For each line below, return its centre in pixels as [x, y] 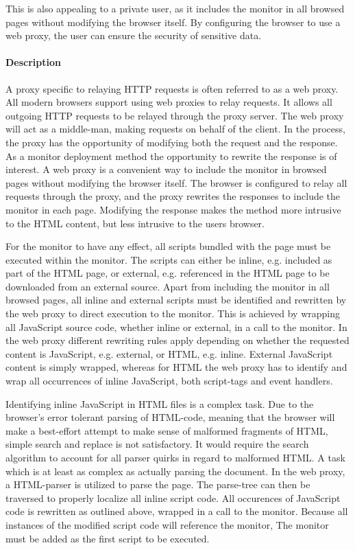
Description [34, 62]
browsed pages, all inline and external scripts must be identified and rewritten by [176, 300]
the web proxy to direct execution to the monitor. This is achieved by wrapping [173, 313]
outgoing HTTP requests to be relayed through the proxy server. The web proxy [175, 115]
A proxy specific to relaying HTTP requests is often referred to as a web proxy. [172, 88]
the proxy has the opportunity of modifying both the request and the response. [172, 142]
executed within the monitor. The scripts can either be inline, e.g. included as [169, 259]
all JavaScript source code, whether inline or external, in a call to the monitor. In [176, 326]
